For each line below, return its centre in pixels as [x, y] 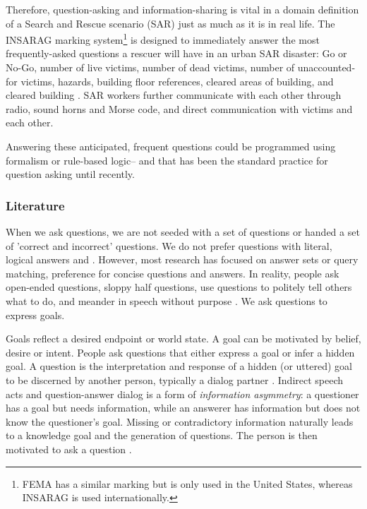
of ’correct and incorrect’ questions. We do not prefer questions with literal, [169, 245]
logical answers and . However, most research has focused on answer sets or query [182, 259]
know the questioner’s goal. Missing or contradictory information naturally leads [180, 421]
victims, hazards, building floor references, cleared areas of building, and [177, 81]
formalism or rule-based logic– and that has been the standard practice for [167, 160]
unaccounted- [326, 67]
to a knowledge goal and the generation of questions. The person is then [162, 435]
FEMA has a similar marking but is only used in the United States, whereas [187, 483]
